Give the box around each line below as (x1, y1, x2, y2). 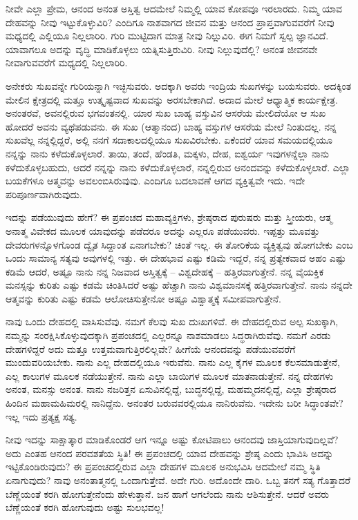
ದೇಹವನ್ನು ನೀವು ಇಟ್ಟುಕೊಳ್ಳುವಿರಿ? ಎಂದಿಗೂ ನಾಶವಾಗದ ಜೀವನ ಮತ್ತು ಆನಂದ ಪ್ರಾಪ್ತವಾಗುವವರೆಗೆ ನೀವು (6, 15, 335, 29)
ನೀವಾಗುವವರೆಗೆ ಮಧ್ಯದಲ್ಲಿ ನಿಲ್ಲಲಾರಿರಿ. (6, 55, 128, 70)
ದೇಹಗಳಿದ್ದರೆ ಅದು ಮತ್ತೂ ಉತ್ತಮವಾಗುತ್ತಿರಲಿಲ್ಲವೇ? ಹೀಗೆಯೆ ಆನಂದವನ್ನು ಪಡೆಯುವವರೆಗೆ (6, 341, 296, 356)
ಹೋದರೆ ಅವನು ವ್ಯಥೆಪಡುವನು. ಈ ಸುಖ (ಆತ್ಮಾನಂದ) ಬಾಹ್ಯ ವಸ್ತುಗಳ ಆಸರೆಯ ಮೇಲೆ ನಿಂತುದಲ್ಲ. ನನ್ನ (6, 119, 337, 133)
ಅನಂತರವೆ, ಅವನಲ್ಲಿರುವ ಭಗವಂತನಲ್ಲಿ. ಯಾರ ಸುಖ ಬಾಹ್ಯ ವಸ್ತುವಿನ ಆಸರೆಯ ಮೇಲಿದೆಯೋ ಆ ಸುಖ (6, 106, 326, 120)
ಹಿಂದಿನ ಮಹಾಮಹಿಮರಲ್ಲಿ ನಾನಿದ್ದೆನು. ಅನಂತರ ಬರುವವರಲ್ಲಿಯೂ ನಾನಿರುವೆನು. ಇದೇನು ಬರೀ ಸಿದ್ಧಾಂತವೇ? (6, 396, 343, 410)
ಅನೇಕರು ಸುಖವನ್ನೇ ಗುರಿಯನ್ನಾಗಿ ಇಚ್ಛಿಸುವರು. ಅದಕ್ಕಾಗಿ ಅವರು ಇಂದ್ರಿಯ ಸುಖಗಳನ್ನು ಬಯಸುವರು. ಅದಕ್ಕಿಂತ (6, 78, 352, 93)
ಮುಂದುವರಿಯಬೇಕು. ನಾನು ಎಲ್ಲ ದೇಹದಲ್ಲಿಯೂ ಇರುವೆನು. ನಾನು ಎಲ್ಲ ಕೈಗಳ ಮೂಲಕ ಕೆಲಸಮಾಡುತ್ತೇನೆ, (6, 355, 340, 369)
